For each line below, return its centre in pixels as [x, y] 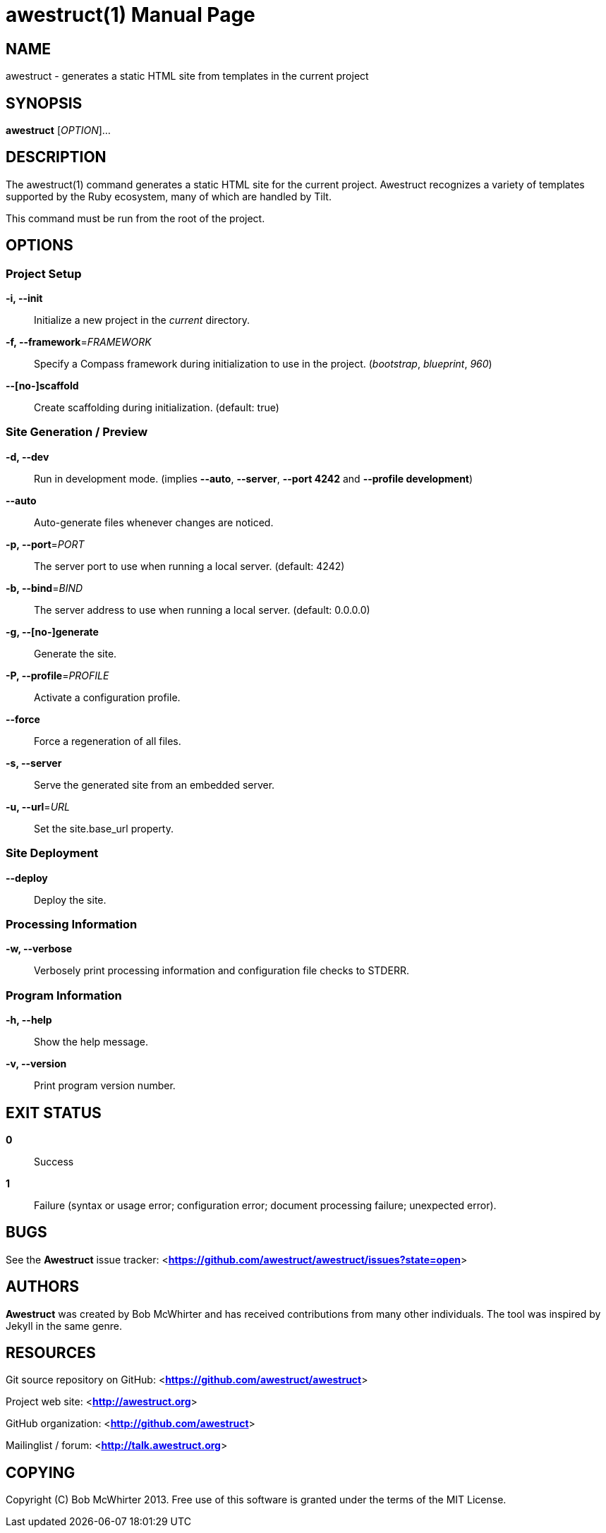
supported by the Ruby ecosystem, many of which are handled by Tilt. [169, 196]
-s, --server [34, 763]
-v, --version [36, 1064]
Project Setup [44, 273]
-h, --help [29, 1020]
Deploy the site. [70, 899]
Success [54, 1161]
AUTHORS [43, 1287]
